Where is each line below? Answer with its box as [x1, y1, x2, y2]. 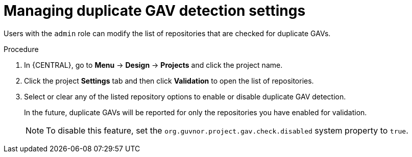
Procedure [4, 44, 39, 54]
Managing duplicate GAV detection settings [4, 2, 306, 19]
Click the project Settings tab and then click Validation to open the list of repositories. [24, 76, 314, 85]
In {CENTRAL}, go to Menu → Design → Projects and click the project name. [24, 60, 283, 69]
